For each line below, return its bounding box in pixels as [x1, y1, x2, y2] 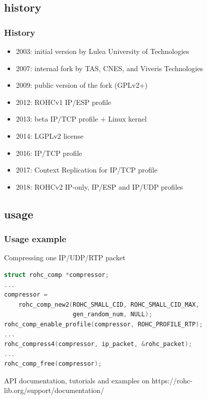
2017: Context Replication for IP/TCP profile [16, 164, 158, 175]
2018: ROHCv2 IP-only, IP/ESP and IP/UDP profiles [16, 181, 183, 192]
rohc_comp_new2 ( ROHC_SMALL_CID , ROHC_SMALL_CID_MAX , [18, 301, 199, 308]
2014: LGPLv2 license [16, 130, 84, 141]
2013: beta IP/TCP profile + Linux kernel [16, 113, 147, 124]
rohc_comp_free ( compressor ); [4, 360, 102, 368]
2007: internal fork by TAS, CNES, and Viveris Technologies [16, 63, 203, 73]
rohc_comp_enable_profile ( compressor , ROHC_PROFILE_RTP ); [4, 320, 203, 328]
